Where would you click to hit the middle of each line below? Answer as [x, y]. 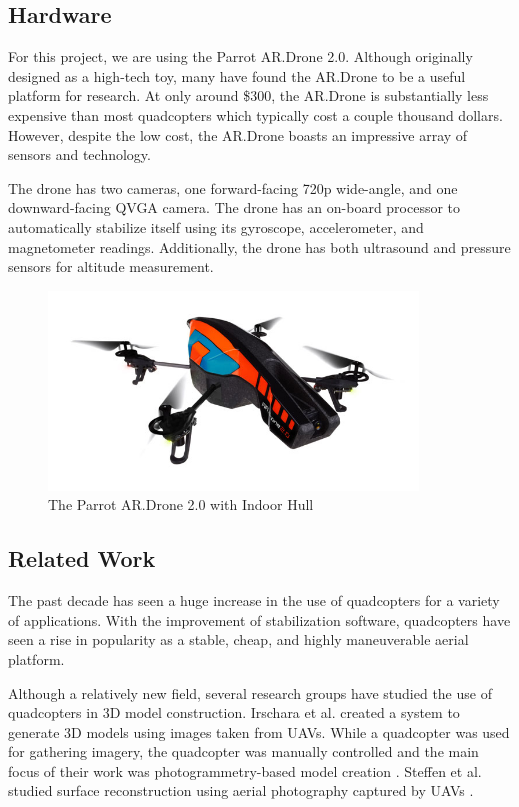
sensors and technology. [79, 154]
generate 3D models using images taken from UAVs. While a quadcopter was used [259, 731]
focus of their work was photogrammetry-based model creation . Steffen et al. [245, 770]
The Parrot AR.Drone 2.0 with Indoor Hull [181, 504]
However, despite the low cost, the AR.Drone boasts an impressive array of [238, 134]
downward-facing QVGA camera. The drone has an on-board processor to [234, 207]
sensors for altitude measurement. [111, 266]
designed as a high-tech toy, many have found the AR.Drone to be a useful [237, 75]
